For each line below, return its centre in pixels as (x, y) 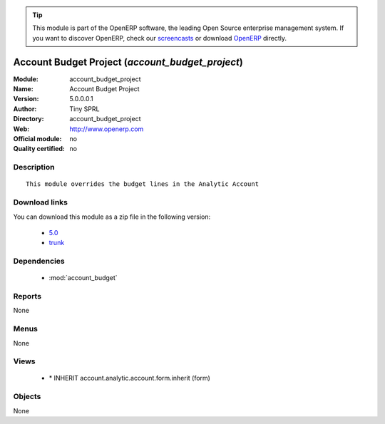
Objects (27, 397)
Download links (40, 202)
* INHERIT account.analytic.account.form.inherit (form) (129, 378)
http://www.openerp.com (107, 129)
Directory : (29, 119)
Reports (27, 296)
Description (34, 167)
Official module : (37, 139)
